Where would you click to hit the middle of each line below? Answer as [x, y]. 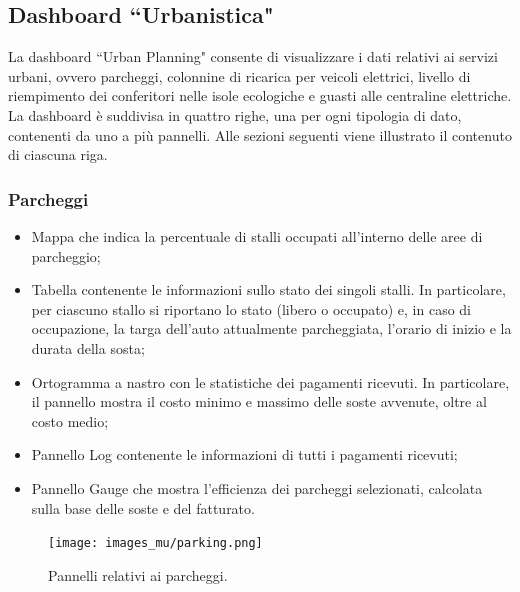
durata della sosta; [88, 347]
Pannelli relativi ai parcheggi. [138, 574]
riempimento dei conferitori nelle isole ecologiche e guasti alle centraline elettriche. [260, 95]
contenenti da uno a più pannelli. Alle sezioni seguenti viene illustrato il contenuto [260, 134]
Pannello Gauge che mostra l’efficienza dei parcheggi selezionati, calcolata [257, 487]
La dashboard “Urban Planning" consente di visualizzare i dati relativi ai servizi [253, 56]
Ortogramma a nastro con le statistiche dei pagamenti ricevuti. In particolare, [270, 381]
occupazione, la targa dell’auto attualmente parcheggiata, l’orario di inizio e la [271, 328]
